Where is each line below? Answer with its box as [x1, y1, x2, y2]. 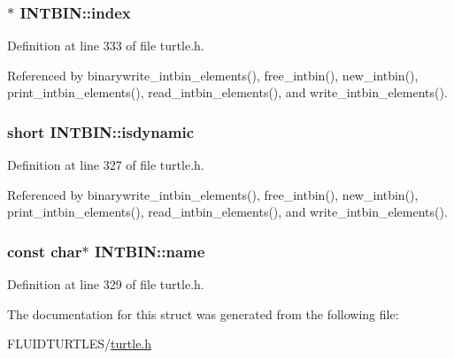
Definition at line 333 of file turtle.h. [7, 36, 204, 55]
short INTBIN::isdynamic [7, 120, 195, 142]
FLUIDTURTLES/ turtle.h [7, 334, 152, 353]
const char [7, 240, 82, 262]
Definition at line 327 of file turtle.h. [7, 156, 204, 174]
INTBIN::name [94, 240, 205, 262]
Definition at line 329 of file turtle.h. [7, 275, 204, 294]
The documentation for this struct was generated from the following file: [7, 304, 399, 323]
